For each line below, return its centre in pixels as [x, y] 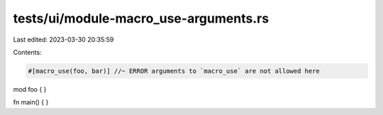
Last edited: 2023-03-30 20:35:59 [63, 40]
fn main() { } [31, 102]
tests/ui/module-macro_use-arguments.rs [141, 18]
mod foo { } [30, 89]
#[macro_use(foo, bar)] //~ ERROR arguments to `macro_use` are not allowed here [174, 71]
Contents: [27, 52]
